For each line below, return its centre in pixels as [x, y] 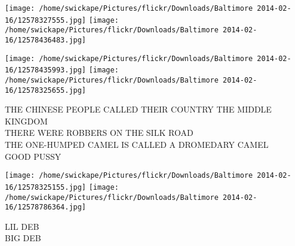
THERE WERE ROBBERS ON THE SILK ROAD [99, 133]
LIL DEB [22, 226]
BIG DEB [23, 238]
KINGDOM [26, 121]
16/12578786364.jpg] [46, 207]
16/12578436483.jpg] [46, 40]
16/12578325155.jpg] [46, 187]
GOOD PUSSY [33, 156]
